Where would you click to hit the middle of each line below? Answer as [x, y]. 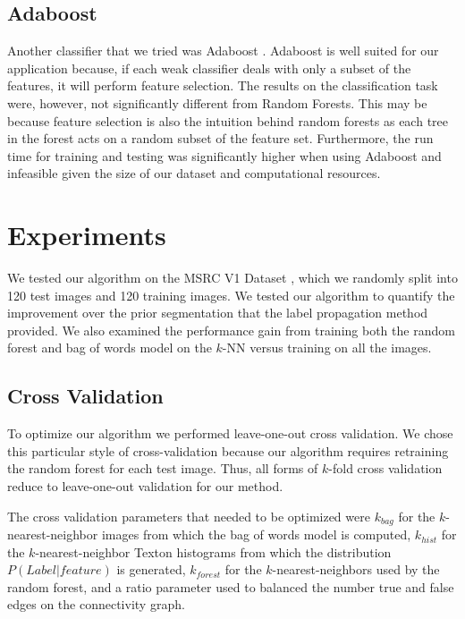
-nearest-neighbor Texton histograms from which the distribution [213, 551]
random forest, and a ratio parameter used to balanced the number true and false [231, 586]
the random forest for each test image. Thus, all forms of [163, 468]
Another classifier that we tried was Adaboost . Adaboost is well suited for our [223, 51]
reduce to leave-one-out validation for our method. [145, 486]
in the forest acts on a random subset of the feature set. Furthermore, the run [220, 138]
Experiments [87, 235]
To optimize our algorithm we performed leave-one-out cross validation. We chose [230, 433]
